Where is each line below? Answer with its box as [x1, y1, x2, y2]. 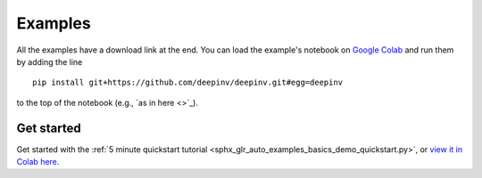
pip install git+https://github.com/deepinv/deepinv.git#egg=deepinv [32, 77, 344, 88]
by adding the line [16, 56, 83, 67]
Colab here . [16, 157, 60, 167]
